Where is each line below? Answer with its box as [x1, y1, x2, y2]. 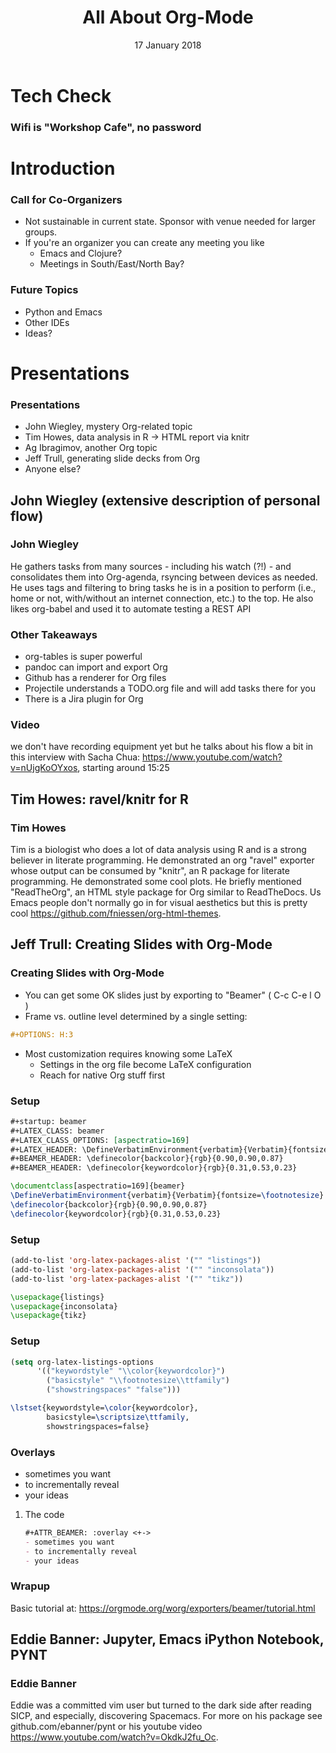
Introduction [10, 157, 116, 180]
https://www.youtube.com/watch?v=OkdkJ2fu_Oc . [10, 1731, 219, 1743]
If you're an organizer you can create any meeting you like [24, 237, 265, 249]
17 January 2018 [134, 39, 202, 51]
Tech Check [10, 84, 112, 107]
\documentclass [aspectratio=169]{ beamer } [10, 1181, 186, 1191]
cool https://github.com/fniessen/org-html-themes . [10, 907, 222, 920]
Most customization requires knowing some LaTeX [24, 1047, 233, 1060]
